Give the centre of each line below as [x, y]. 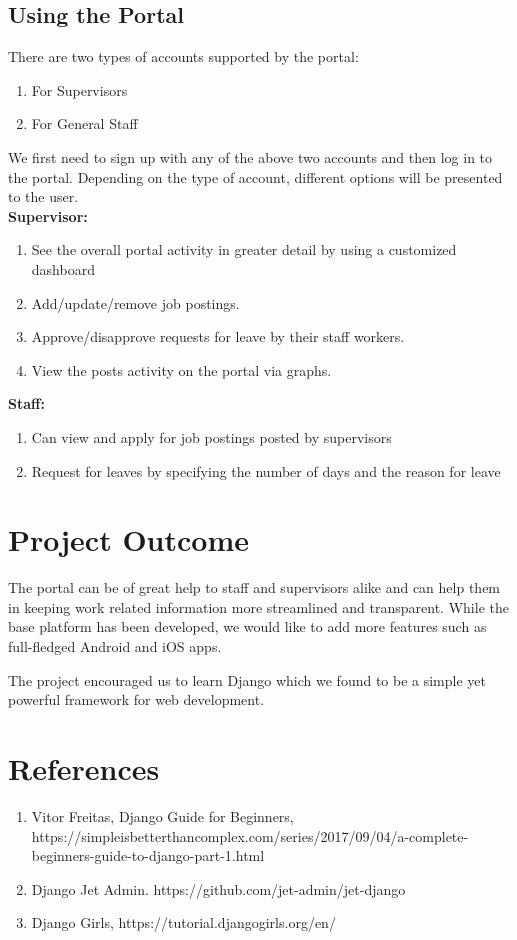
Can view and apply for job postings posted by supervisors [211, 436]
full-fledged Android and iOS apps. [115, 646]
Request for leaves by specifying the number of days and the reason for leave [266, 470]
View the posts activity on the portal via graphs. [181, 369]
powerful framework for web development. [136, 699]
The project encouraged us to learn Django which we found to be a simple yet [247, 679]
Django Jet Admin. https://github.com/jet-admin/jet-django [218, 888]
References [84, 767]
